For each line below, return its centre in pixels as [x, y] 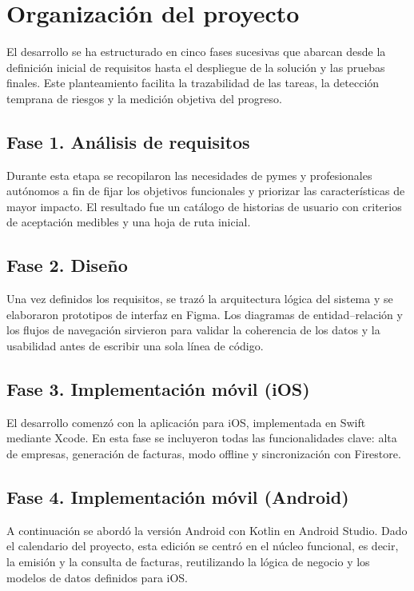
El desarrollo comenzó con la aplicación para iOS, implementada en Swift [186, 422]
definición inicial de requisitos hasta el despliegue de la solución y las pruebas [196, 67]
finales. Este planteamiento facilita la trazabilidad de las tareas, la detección [193, 83]
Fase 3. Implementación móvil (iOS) [158, 389]
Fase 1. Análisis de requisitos [128, 141]
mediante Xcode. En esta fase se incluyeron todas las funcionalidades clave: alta [202, 438]
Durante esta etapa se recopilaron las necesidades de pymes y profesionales [189, 175]
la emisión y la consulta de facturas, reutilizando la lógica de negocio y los [188, 562]
